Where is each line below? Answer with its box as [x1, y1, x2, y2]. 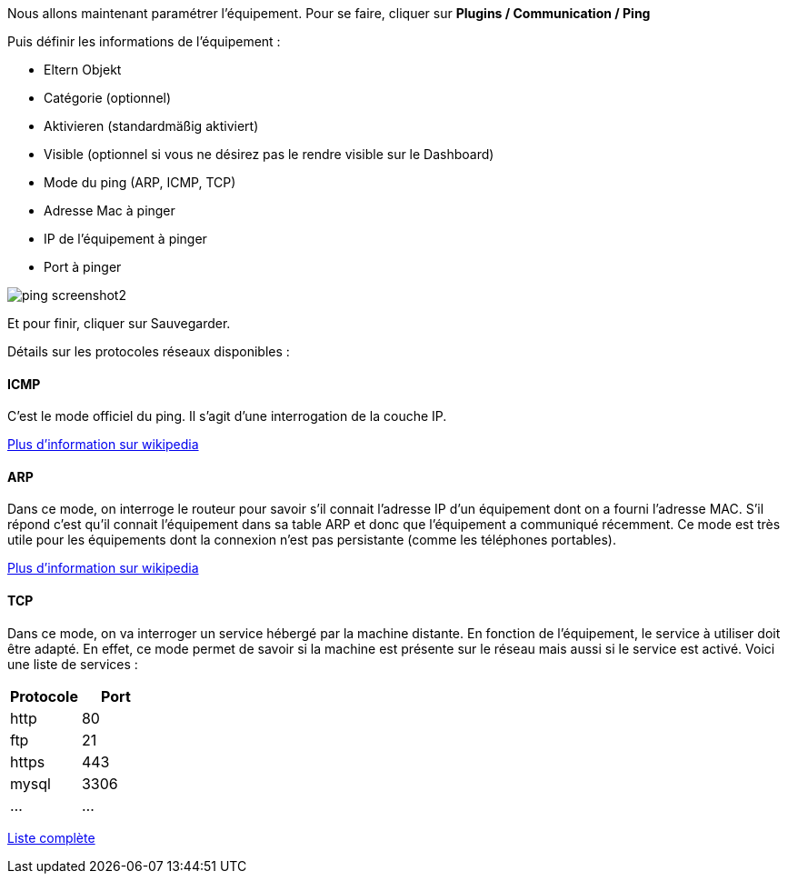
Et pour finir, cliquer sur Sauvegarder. [7, 315, 231, 331]
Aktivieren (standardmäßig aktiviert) [44, 118, 259, 134]
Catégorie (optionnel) [44, 90, 172, 105]
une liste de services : [7, 656, 138, 672]
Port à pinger [44, 259, 122, 275]
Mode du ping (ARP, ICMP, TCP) [44, 175, 236, 190]
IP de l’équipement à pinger [44, 231, 207, 246]
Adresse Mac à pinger [44, 203, 175, 218]
